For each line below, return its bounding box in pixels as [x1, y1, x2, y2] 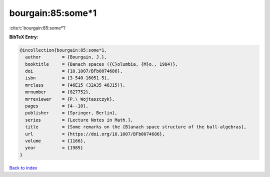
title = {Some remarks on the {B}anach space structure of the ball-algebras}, [25, 124, 247, 130]
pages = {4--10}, [25, 103, 88, 109]
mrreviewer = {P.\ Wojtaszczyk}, [25, 96, 115, 102]
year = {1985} [25, 145, 83, 151]
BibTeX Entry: [9, 34, 38, 40]
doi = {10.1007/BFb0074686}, [25, 68, 123, 74]
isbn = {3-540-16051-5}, [25, 75, 110, 81]
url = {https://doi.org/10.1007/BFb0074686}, [25, 131, 165, 137]
